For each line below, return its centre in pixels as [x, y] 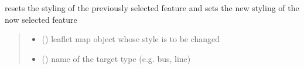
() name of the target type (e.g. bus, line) [116, 58]
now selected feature [41, 19]
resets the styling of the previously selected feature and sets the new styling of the [152, 8]
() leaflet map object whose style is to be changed [131, 39]
